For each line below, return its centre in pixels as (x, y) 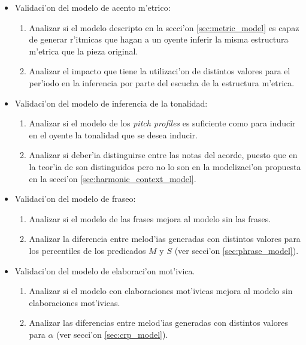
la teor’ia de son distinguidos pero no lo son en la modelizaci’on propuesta (165, 166)
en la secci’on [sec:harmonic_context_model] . (113, 178)
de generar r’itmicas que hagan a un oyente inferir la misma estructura (159, 39)
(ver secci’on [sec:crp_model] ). (112, 334)
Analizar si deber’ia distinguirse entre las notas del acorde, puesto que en (163, 155)
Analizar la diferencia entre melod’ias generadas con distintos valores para (165, 239)
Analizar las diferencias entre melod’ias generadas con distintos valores (158, 323)
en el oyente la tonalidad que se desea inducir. (113, 134)
